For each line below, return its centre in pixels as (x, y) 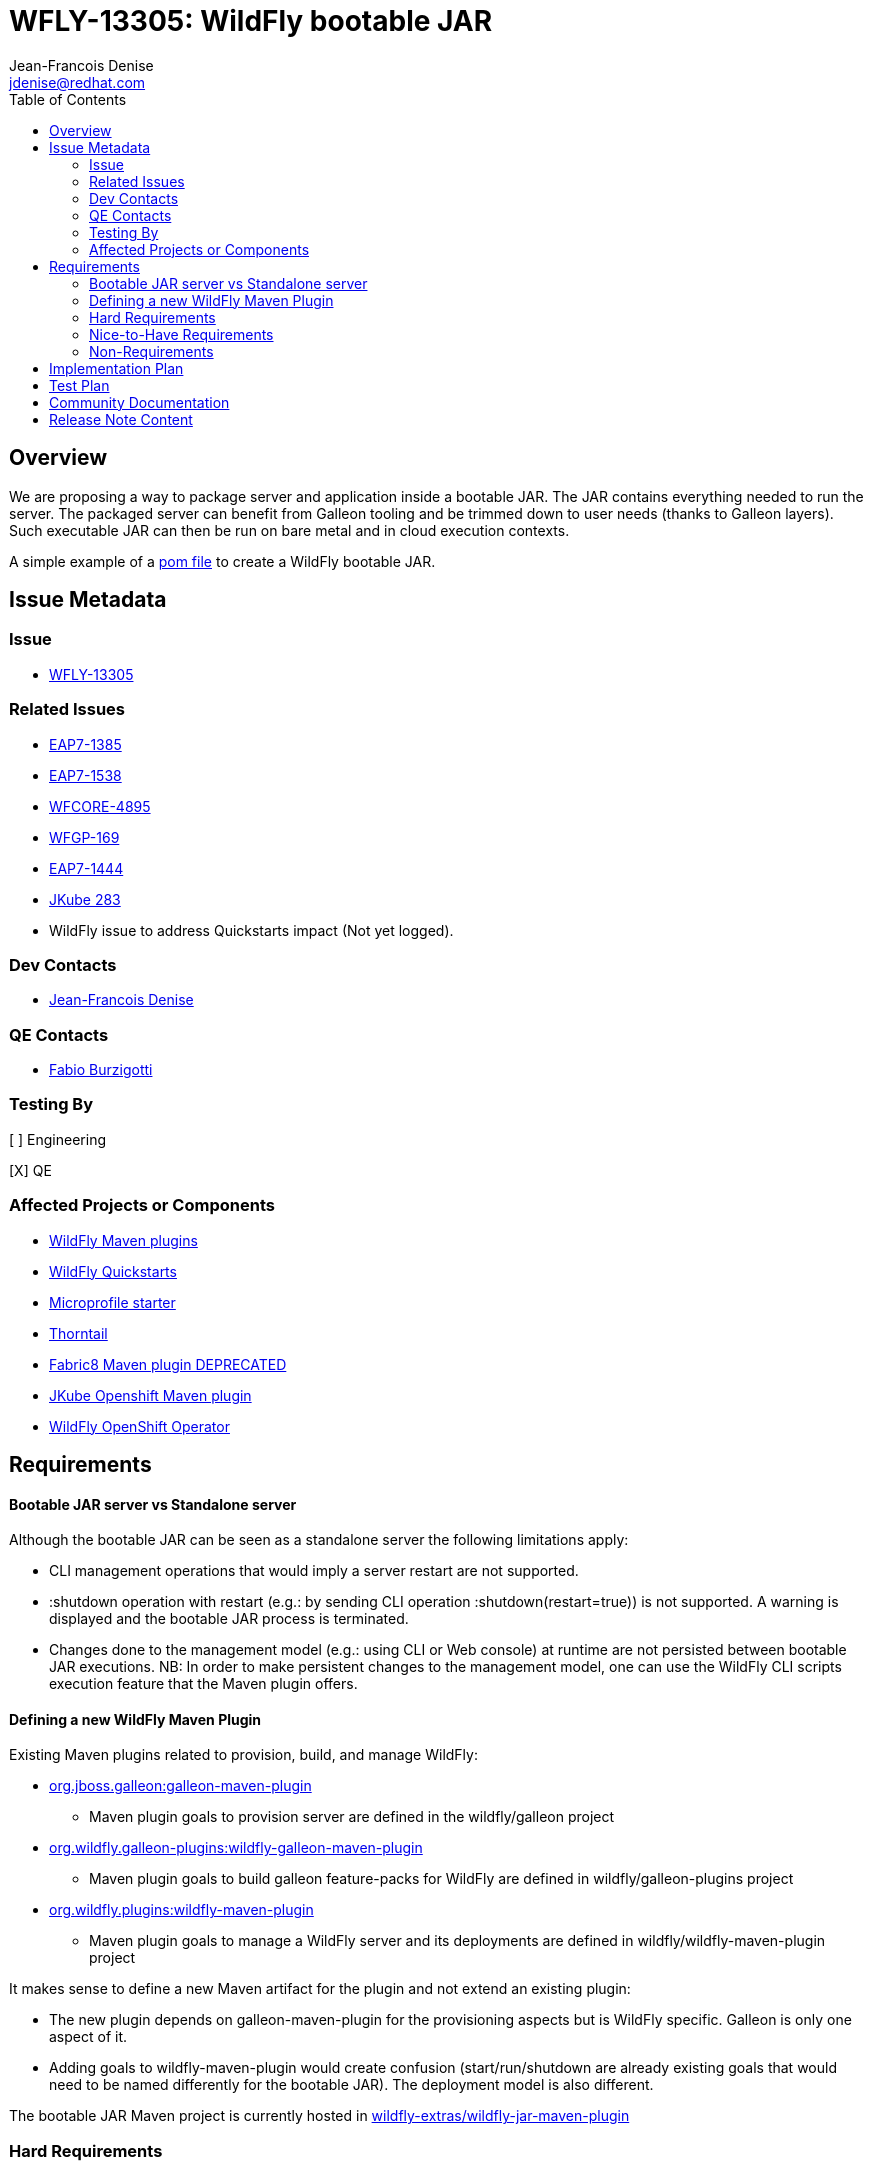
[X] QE (30, 1170)
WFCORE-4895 (100, 806)
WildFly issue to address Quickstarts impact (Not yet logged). (251, 930)
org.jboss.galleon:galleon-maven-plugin (180, 1786)
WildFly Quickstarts (113, 1271)
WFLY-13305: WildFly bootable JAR (251, 21)
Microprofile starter (112, 1302)
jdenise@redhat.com (77, 82)
